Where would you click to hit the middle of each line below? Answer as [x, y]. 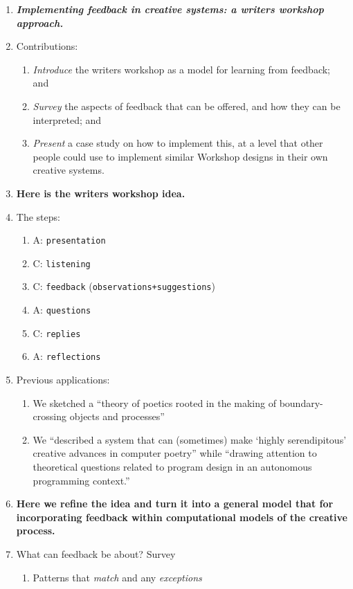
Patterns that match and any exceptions [117, 577]
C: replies [57, 333]
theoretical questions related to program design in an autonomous [172, 467]
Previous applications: [63, 380]
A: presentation [69, 240]
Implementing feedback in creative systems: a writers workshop [170, 9]
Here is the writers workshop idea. [101, 193]
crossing [50, 416]
